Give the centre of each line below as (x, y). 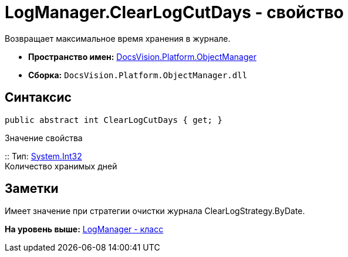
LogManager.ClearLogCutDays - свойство (174, 12)
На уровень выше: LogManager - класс (84, 229)
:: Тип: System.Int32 (43, 156)
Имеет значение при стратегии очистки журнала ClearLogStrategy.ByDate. (155, 211)
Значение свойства (44, 138)
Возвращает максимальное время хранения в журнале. (118, 38)
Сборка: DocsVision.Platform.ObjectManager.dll (138, 75)
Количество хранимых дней (61, 166)
